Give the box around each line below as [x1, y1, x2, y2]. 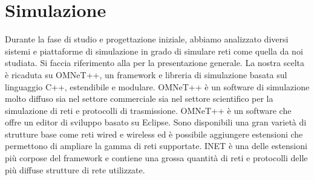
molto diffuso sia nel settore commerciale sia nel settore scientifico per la [5, 92, 273, 105]
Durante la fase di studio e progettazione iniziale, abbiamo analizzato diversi [5, 33, 289, 45]
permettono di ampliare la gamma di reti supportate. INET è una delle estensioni [5, 139, 307, 152]
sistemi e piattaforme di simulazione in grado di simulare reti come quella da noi [5, 44, 303, 57]
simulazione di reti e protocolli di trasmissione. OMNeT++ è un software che [5, 104, 292, 116]
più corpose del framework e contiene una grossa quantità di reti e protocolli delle [5, 152, 308, 164]
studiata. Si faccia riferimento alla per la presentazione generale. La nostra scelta [5, 56, 304, 69]
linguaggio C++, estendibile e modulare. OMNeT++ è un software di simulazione [5, 80, 310, 93]
